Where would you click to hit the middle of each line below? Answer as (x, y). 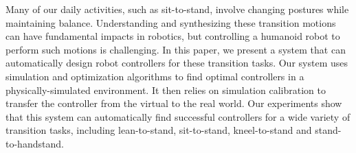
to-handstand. (35, 143)
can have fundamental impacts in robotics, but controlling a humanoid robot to (173, 36)
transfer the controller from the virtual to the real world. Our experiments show (174, 103)
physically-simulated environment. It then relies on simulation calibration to (166, 90)
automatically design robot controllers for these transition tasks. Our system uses (177, 63)
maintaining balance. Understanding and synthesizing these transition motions (171, 22)
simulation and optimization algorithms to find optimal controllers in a (155, 76)
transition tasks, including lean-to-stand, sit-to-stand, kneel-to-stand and (159, 130)
